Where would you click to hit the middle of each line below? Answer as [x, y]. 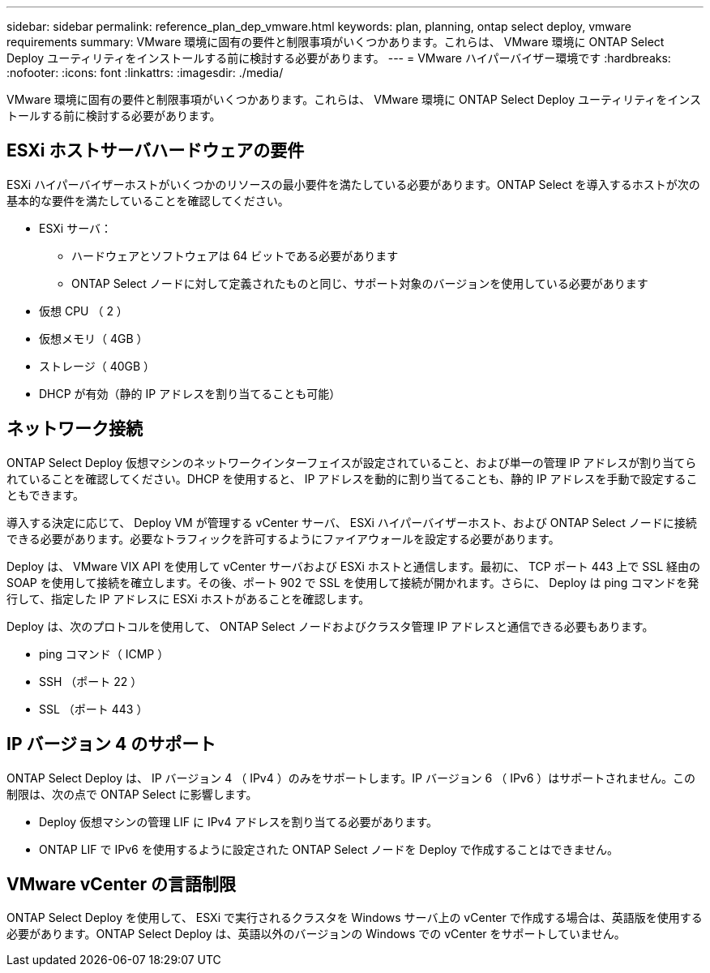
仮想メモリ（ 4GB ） [94, 338]
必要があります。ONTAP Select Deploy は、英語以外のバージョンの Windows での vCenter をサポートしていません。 [316, 934]
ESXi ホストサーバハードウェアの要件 [156, 151]
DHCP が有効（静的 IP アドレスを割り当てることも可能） [190, 393]
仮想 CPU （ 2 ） [83, 311]
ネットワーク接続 [75, 429]
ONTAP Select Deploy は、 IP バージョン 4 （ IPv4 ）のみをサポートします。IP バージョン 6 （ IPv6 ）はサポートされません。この [351, 778]
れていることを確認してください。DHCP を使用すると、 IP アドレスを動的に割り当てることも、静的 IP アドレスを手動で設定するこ [352, 478]
